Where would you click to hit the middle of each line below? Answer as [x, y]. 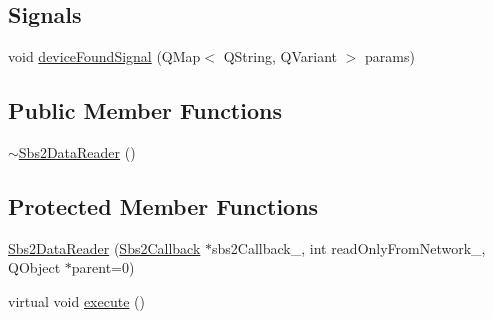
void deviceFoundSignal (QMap [104, 56]
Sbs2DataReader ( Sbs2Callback [104, 247]
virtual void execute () [76, 300]
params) [389, 56]
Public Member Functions [145, 110]
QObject [34, 267]
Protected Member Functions [163, 205]
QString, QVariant [280, 56]
